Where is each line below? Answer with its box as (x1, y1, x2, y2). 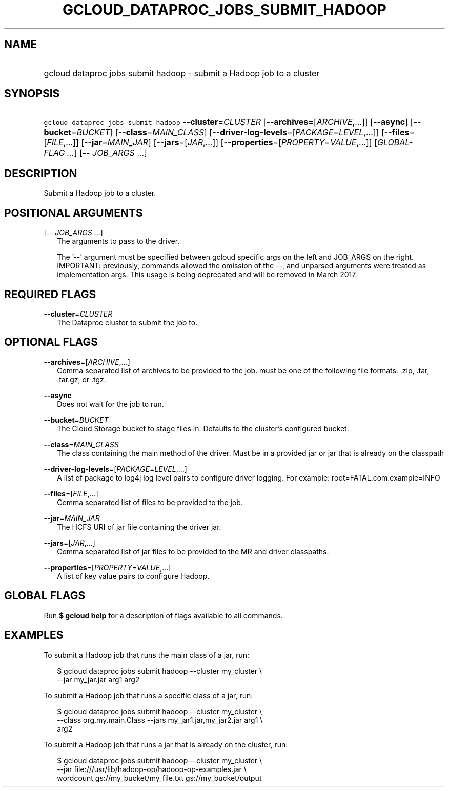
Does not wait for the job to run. (57, 399, 164, 408)
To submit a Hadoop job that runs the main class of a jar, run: (44, 650, 250, 659)
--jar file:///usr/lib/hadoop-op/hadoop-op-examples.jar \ (57, 764, 247, 774)
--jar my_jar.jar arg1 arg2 (57, 675, 140, 684)
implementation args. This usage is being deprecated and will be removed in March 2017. (57, 270, 357, 279)
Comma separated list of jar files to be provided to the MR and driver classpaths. (57, 547, 329, 556)
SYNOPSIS (4, 87, 60, 100)
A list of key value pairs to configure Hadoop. (57, 571, 210, 580)
